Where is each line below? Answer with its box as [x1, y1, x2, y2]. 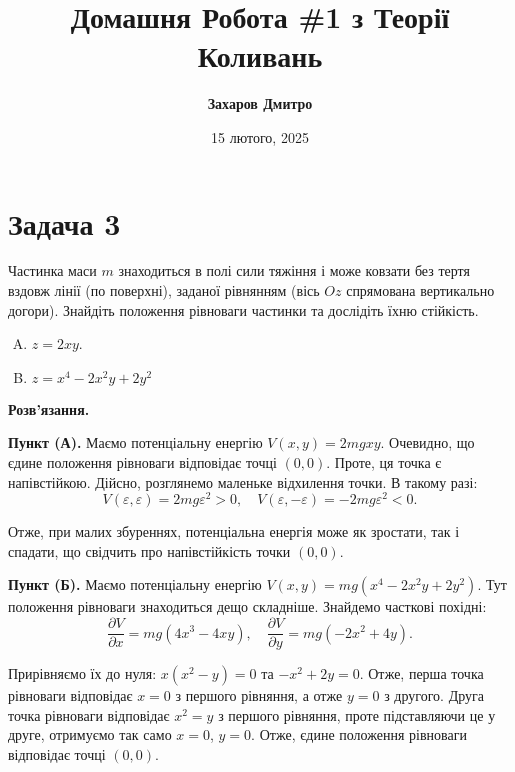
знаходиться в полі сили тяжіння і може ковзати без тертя [118, 260, 470, 281]
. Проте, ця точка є [326, 452, 442, 472]
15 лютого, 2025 [211, 126, 309, 147]
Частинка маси [8, 260, 97, 281]
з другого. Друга [384, 685, 484, 706]
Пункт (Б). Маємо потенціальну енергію [8, 574, 262, 595]
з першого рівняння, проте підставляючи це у [218, 704, 496, 725]
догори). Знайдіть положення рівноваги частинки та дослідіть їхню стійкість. [8, 299, 479, 320]
